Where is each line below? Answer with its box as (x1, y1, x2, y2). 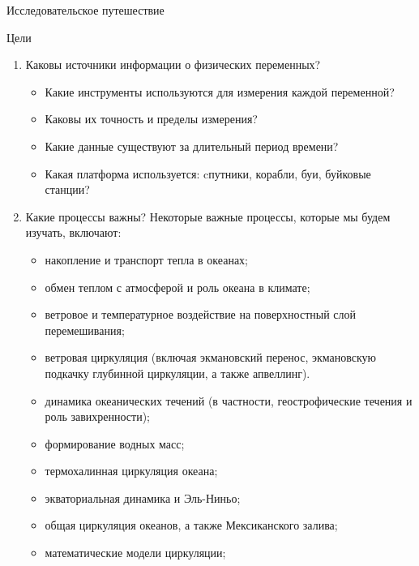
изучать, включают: (25, 224, 122, 241)
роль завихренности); (45, 408, 150, 425)
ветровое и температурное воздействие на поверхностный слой (45, 306, 357, 323)
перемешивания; (45, 321, 125, 338)
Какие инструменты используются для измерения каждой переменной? (45, 83, 395, 100)
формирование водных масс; (45, 435, 185, 452)
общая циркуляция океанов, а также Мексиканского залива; (45, 517, 338, 534)
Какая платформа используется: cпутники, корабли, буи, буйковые (45, 165, 371, 182)
